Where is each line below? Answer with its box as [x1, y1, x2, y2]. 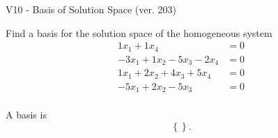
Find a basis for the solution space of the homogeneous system [6, 25, 272, 40]
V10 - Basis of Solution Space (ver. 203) [6, 2, 176, 16]
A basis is [6, 107, 47, 122]
